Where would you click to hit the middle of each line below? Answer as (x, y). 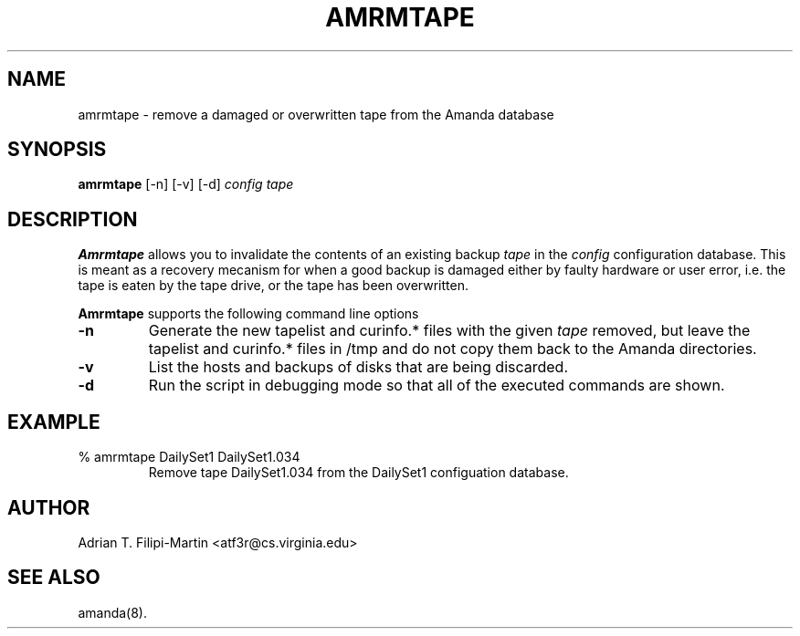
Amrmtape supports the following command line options (248, 314)
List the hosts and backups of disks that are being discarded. (358, 367)
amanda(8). (112, 612)
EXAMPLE (54, 422)
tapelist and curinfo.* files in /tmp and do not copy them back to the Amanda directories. (453, 349)
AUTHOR (49, 507)
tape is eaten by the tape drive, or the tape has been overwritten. (273, 286)
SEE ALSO (54, 578)
